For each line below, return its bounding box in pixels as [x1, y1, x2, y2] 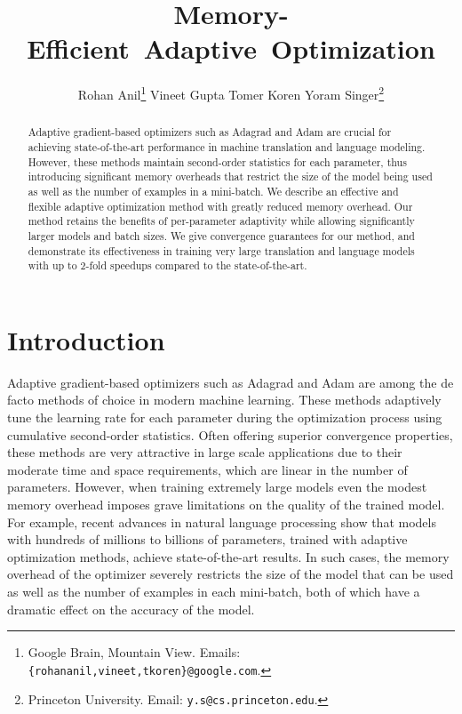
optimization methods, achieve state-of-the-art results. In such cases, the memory [7, 547, 450, 566]
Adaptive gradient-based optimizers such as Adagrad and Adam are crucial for [28, 124, 392, 140]
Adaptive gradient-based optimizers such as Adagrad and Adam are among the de [7, 373, 454, 391]
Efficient [27, 30, 130, 67]
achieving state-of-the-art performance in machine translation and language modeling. [28, 140, 426, 155]
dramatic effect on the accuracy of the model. [7, 599, 255, 618]
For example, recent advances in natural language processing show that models [7, 512, 436, 531]
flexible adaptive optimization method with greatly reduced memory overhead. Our [28, 198, 413, 213]
